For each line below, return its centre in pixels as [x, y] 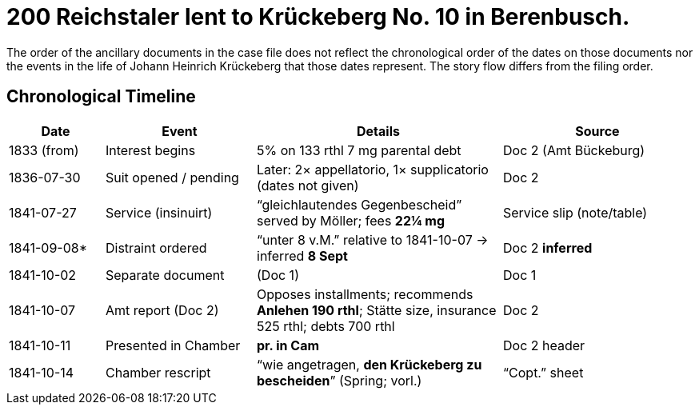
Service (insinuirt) [159, 212]
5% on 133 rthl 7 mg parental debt [359, 150]
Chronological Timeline [101, 97]
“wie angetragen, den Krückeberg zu [369, 364]
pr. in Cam [288, 345]
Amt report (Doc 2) [162, 310]
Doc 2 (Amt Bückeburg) [574, 150]
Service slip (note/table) [575, 212]
